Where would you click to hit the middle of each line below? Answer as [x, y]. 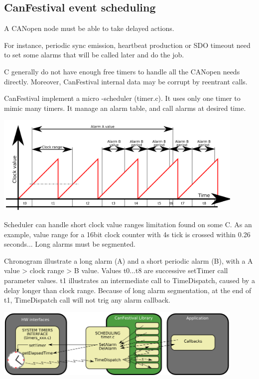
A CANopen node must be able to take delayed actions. [89, 28]
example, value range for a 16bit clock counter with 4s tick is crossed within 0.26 [127, 234]
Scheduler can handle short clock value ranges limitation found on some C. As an [128, 224]
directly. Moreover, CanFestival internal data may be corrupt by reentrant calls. [126, 81]
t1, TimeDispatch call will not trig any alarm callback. [87, 300]
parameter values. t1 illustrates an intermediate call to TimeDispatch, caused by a [129, 280]
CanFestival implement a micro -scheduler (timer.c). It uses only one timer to [122, 98]
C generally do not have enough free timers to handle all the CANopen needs [122, 71]
